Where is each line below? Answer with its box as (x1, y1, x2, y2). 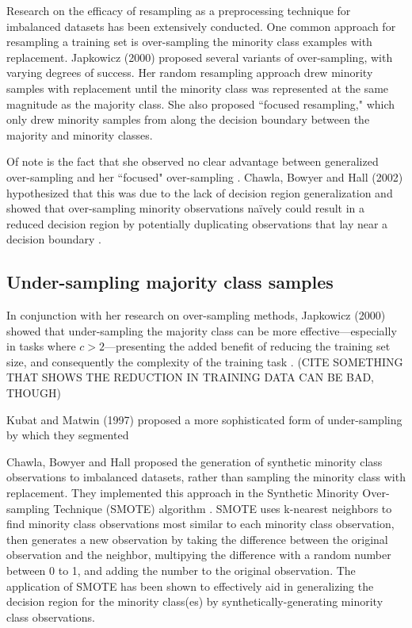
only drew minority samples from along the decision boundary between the (6, 111, 370, 128)
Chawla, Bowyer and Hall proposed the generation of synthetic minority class (6, 453, 383, 469)
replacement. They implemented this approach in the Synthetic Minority (6, 484, 359, 501)
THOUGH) (6, 385, 61, 401)
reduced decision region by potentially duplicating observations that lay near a (6, 215, 388, 232)
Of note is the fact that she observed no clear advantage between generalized (6, 153, 379, 170)
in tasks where (6, 338, 76, 354)
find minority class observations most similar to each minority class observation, (6, 515, 395, 532)
